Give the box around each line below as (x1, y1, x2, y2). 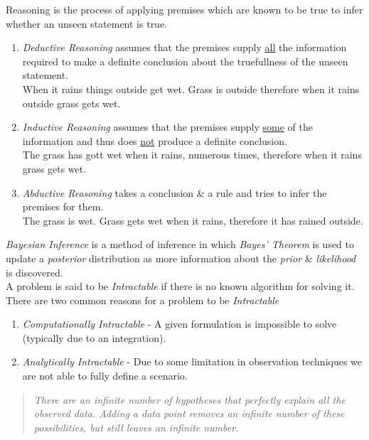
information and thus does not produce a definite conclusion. (22, 133, 287, 148)
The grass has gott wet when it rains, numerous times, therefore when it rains (22, 147, 362, 162)
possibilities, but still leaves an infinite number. (33, 419, 239, 434)
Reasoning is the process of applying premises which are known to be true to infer (6, 2, 363, 16)
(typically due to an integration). (22, 330, 166, 345)
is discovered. (6, 264, 63, 279)
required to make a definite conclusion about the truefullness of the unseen (22, 53, 348, 68)
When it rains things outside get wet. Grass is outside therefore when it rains (22, 81, 360, 96)
